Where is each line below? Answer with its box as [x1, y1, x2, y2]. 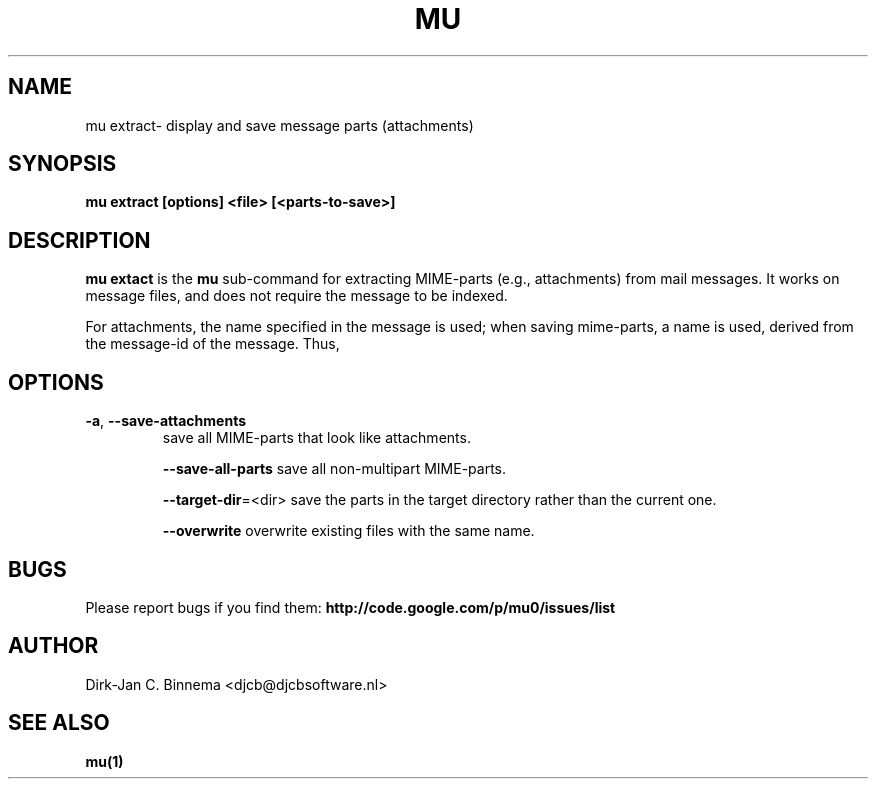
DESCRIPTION [8, 227, 151, 253]
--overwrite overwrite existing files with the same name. [162, 522, 535, 540]
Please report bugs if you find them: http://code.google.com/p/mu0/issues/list [85, 598, 616, 616]
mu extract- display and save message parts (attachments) [85, 116, 474, 134]
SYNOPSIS [8, 151, 117, 177]
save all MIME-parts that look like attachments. [162, 429, 471, 447]
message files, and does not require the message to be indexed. [85, 287, 508, 305]
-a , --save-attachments [85, 412, 246, 430]
